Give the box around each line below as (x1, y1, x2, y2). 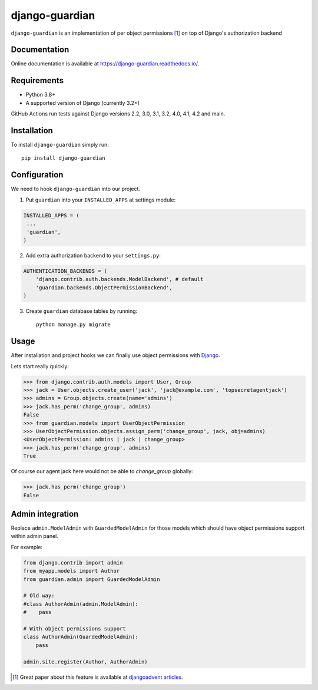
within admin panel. (11, 533, 59, 540)
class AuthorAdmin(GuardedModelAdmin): (23, 633, 138, 641)
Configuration (11, 170, 64, 180)
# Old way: (23, 592, 55, 599)
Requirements (11, 75, 64, 85)
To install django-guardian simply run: (11, 141, 109, 148)
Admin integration (11, 509, 79, 519)
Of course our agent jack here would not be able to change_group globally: (11, 468, 194, 475)
